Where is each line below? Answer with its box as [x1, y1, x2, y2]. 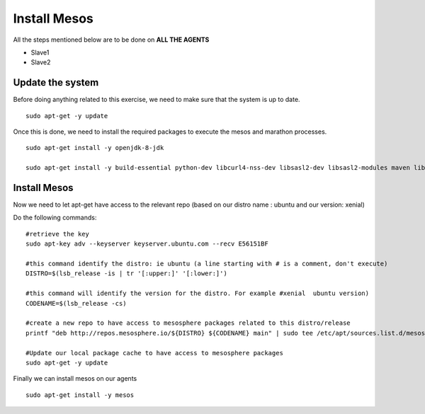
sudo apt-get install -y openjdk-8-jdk [25, 144, 164, 152]
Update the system [13, 76, 99, 88]
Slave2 [30, 58, 51, 67]
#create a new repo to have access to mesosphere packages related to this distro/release [25, 319, 351, 327]
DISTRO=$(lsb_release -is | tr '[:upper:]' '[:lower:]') [25, 270, 228, 277]
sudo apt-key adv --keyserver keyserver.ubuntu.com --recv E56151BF [25, 240, 268, 248]
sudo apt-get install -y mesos [25, 391, 135, 399]
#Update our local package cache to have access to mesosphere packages [25, 349, 283, 357]
